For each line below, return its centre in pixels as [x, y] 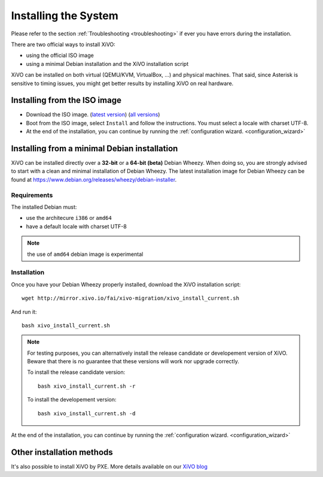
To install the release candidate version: [76, 372]
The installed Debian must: [44, 207]
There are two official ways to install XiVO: [63, 44]
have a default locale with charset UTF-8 [76, 226]
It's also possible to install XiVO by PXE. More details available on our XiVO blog [109, 466]
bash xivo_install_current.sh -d [87, 413]
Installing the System [65, 16]
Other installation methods [62, 452]
